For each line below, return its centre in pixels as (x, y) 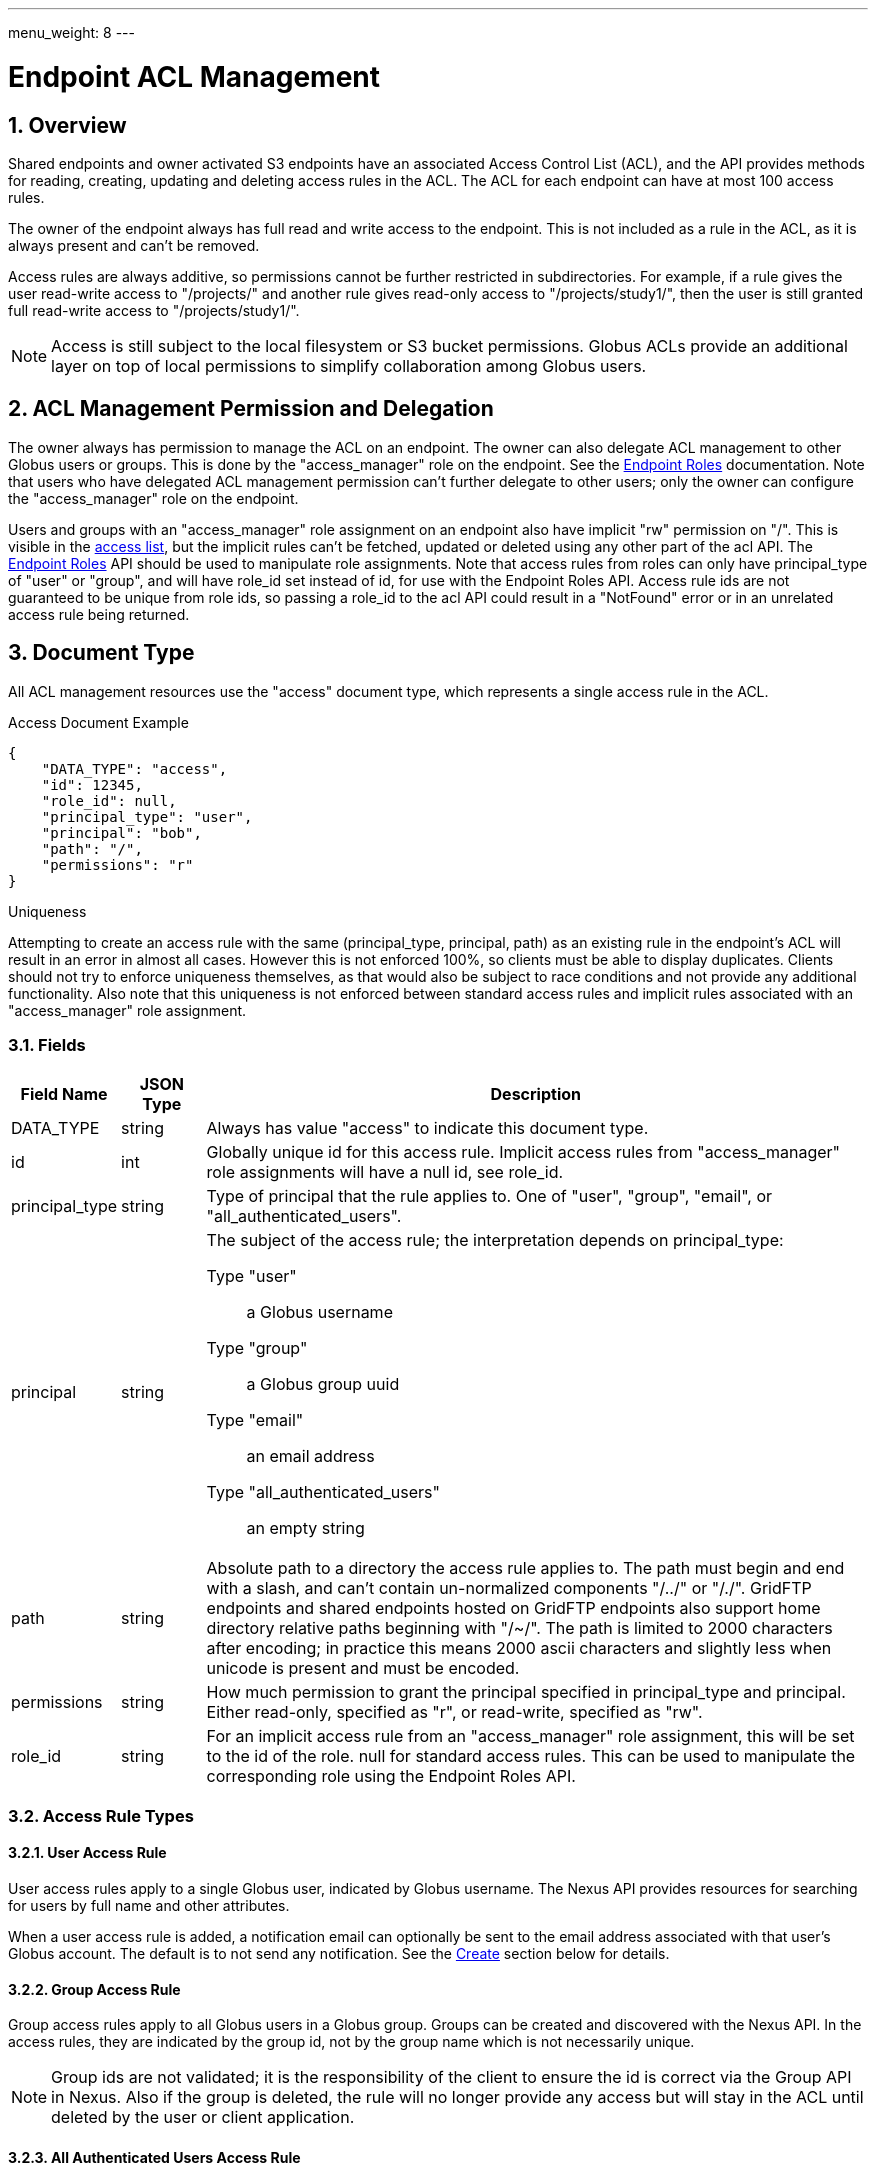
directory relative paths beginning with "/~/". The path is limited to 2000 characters (519, 1628)
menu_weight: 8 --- (71, 32)
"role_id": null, (109, 800)
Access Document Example (98, 722)
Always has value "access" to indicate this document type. (427, 1128)
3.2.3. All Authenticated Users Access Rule (154, 2157)
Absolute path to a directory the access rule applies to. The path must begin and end (525, 1568)
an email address (310, 1456)
